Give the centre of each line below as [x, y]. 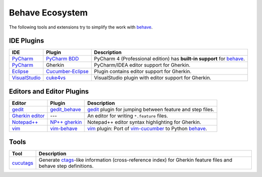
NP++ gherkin [66, 122]
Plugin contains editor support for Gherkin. [143, 72]
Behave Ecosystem [49, 13]
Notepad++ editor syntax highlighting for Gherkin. [144, 122]
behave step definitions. [66, 166]
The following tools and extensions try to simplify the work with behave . [81, 27]
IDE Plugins [26, 41]
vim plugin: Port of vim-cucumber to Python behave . [147, 128]
